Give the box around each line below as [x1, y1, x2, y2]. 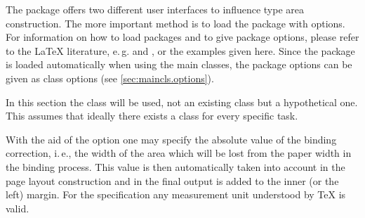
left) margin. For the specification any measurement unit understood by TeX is [6, 187, 346, 202]
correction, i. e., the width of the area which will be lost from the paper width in [6, 146, 352, 160]
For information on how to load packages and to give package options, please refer [6, 30, 359, 44]
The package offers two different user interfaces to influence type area [6, 2, 305, 16]
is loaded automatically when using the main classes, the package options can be [6, 57, 352, 72]
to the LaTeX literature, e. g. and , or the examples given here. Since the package [6, 43, 355, 58]
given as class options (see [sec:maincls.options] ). [6, 70, 214, 85]
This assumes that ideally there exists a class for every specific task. [6, 108, 298, 123]
